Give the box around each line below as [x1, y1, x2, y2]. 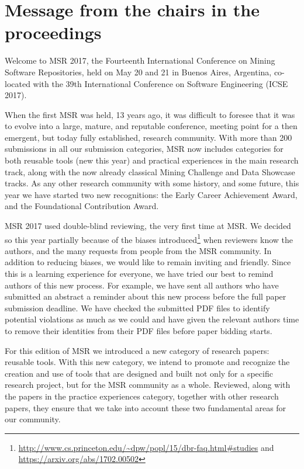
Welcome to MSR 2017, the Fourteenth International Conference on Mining [5, 54, 275, 67]
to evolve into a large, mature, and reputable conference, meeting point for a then [5, 120, 298, 132]
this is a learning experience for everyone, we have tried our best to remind [5, 267, 274, 280]
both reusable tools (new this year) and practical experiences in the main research [5, 154, 299, 166]
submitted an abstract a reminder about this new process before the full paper [5, 290, 286, 303]
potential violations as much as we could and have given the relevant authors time [5, 313, 299, 325]
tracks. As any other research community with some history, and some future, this [5, 177, 299, 189]
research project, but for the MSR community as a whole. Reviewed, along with [5, 378, 291, 391]
